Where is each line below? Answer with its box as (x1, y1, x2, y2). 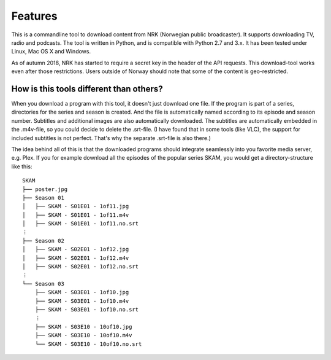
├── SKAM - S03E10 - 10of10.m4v (34, 332, 132, 339)
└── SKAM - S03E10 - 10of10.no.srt (34, 340, 142, 347)
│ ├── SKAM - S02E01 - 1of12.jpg (22, 246, 129, 253)
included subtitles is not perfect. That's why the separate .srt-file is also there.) (11, 134, 211, 141)
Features (11, 9, 58, 23)
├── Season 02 (22, 237, 64, 244)
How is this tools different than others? (11, 84, 163, 94)
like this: (11, 163, 32, 170)
